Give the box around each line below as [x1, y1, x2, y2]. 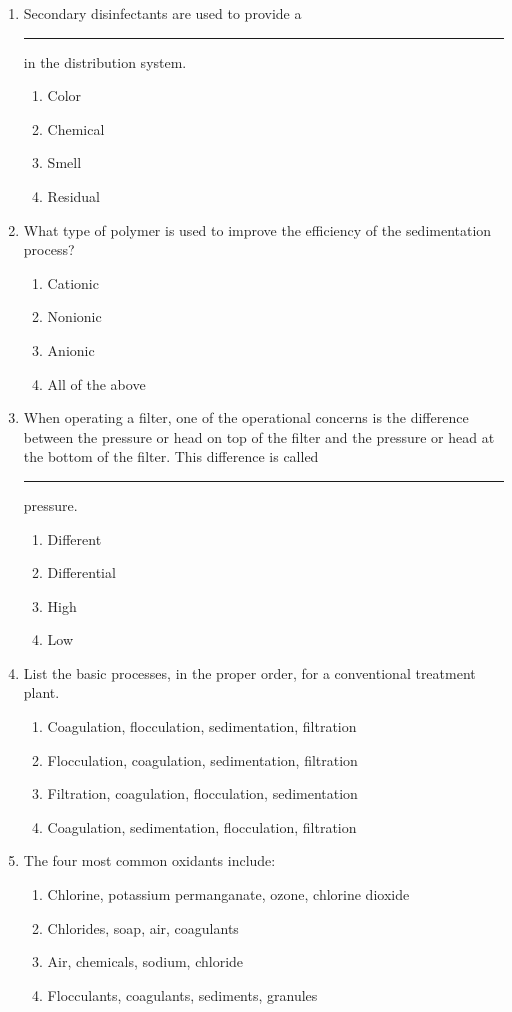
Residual [47, 185, 100, 206]
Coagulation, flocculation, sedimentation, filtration [47, 716, 357, 737]
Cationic [47, 272, 99, 293]
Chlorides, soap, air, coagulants [47, 917, 239, 938]
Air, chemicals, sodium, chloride [47, 951, 244, 972]
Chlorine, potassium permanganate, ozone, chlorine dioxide [47, 884, 410, 905]
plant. [23, 682, 60, 703]
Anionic [47, 339, 95, 360]
